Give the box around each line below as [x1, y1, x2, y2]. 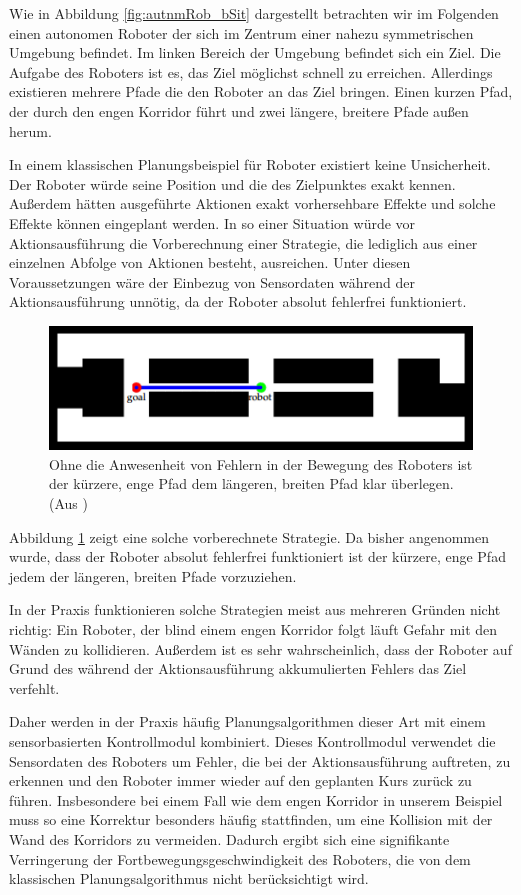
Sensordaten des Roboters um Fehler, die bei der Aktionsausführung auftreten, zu [9, 750, 511, 771]
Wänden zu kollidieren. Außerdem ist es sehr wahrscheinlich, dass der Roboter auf [9, 638, 512, 659]
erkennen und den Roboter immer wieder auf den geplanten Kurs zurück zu [9, 770, 472, 791]
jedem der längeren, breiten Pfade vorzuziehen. [9, 565, 297, 586]
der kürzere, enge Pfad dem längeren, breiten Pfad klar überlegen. [49, 473, 454, 494]
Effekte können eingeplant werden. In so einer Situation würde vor [9, 212, 416, 233]
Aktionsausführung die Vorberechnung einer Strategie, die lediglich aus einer [9, 232, 478, 253]
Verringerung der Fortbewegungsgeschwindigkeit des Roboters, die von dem [9, 848, 471, 869]
